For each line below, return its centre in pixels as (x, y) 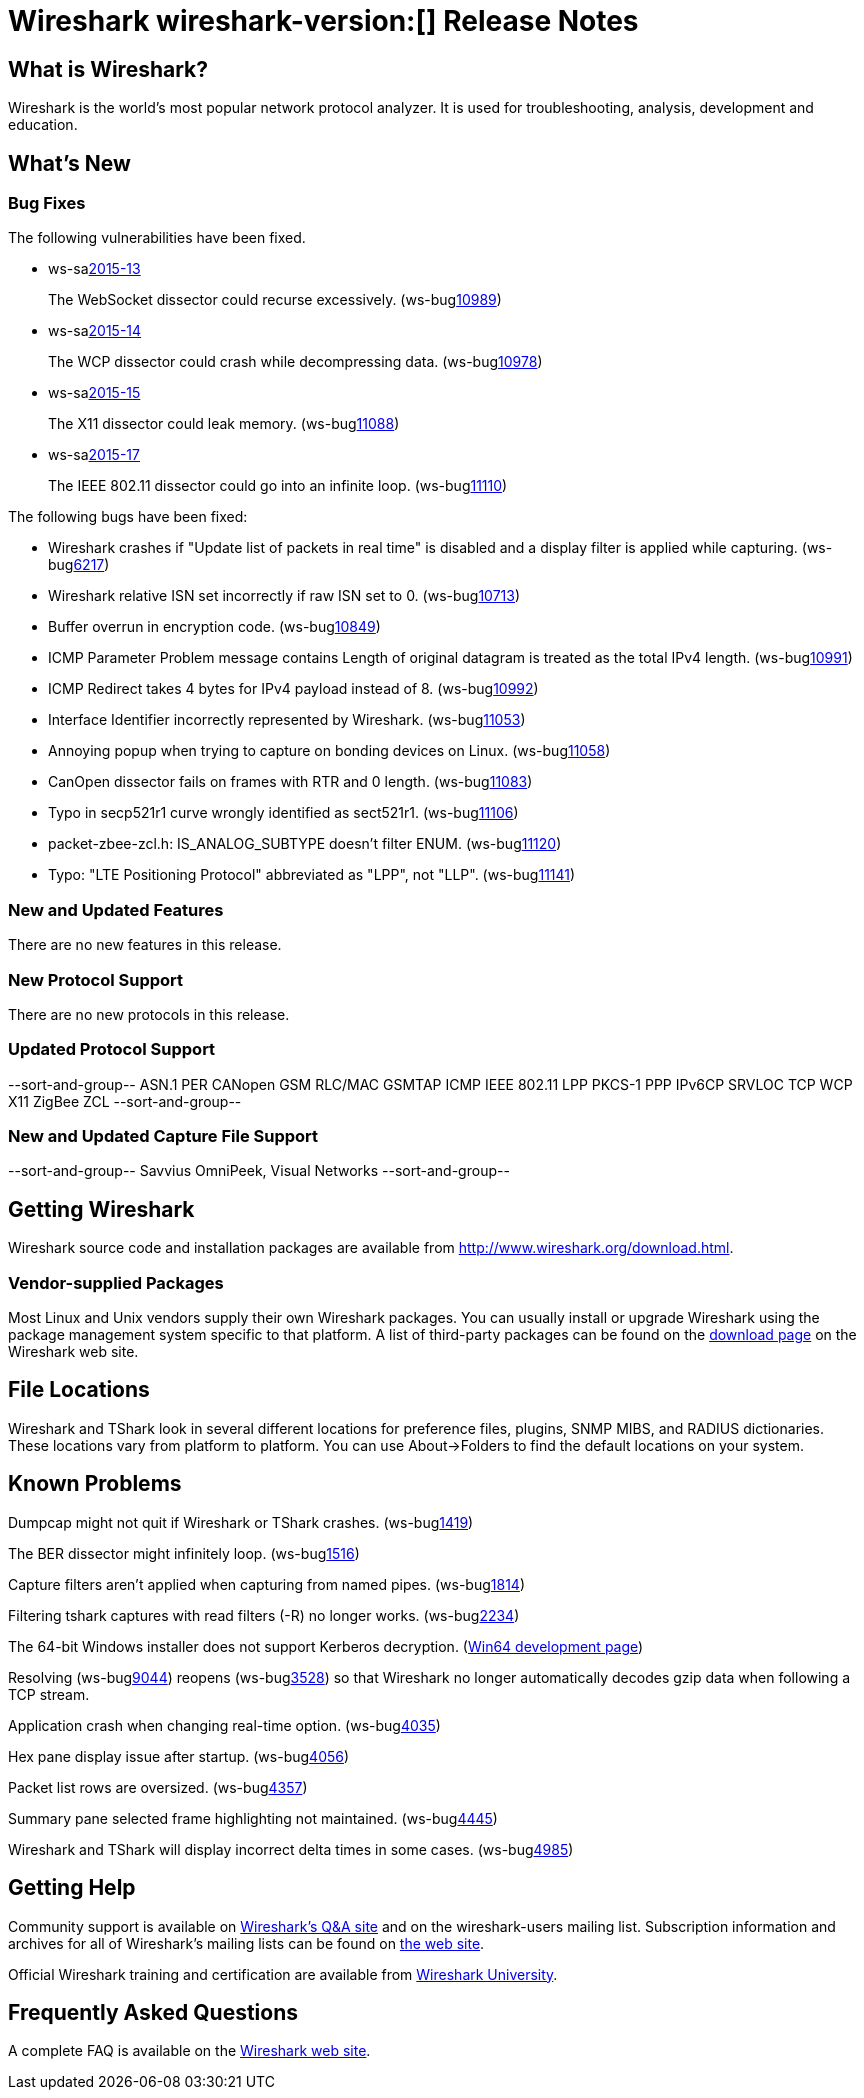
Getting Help (72, 1888)
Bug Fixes (47, 203)
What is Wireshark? (108, 69)
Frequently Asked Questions (153, 2012)
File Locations (79, 1390)
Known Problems (95, 1484)
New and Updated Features (116, 909)
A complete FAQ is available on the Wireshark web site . (189, 2051)
